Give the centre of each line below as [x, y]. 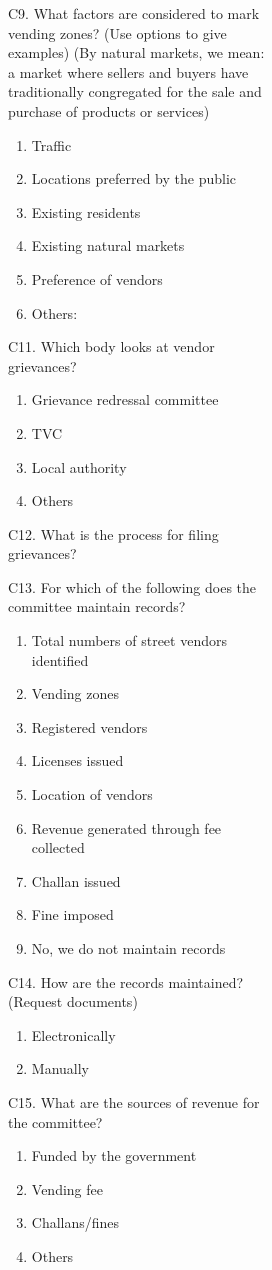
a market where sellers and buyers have [128, 71]
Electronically [73, 1034]
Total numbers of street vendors [129, 640]
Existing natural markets [108, 245]
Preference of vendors [97, 278]
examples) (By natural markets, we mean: [136, 52]
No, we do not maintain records [128, 948]
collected [58, 847]
